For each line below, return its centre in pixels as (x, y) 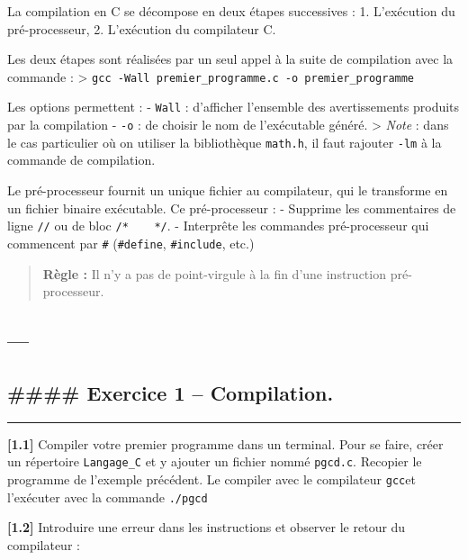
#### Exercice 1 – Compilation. (171, 392)
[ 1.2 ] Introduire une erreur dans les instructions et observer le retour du (207, 527)
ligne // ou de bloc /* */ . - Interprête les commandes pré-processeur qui (218, 226)
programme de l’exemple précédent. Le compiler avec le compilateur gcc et (211, 479)
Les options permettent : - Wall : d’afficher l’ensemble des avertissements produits (234, 107)
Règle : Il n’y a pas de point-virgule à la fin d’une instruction (214, 273)
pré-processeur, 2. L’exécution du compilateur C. (142, 28)
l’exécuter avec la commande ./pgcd (108, 497)
